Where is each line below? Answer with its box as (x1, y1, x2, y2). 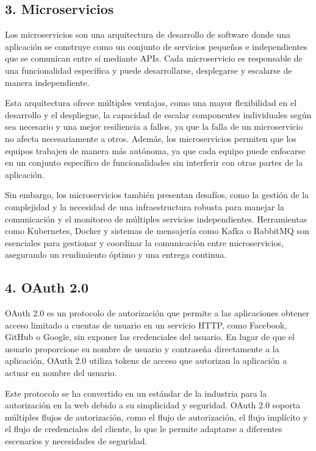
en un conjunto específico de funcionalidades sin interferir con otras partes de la (5, 156, 303, 169)
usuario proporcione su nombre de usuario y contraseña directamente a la (5, 342, 279, 355)
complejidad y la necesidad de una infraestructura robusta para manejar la (5, 200, 284, 213)
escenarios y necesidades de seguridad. (5, 435, 148, 447)
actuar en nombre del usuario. (5, 366, 117, 379)
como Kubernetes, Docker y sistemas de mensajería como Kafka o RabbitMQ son (5, 224, 309, 237)
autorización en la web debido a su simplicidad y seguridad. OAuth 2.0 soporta (5, 399, 301, 411)
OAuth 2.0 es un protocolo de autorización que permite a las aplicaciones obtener (5, 307, 309, 319)
